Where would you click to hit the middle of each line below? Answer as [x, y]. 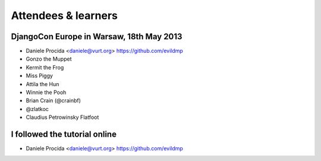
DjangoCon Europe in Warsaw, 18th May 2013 [97, 37]
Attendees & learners [64, 15]
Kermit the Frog [45, 67]
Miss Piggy [40, 76]
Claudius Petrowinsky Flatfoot [62, 117]
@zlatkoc [37, 109]
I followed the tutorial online [64, 134]
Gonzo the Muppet [49, 59]
